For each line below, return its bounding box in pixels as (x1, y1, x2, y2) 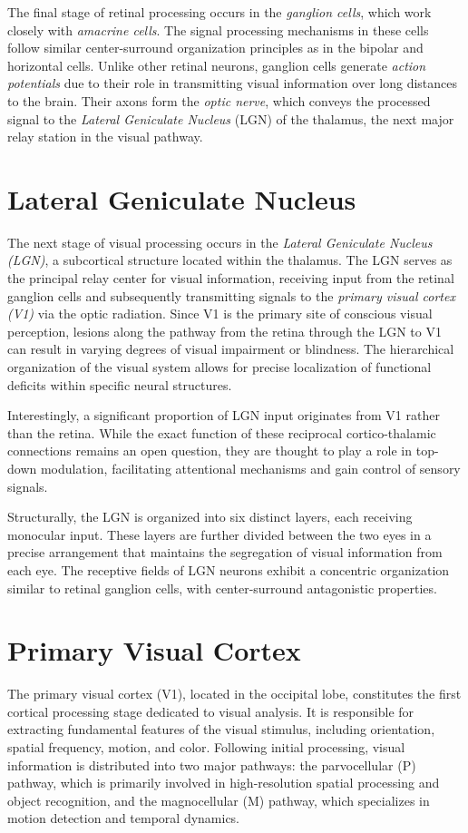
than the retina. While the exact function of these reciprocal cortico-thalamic (7, 423, 436, 442)
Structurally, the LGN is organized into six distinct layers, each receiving (7, 507, 413, 526)
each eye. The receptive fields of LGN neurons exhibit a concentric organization (7, 560, 450, 579)
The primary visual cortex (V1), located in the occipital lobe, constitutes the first (7, 684, 462, 703)
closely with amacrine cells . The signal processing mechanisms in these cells (7, 20, 429, 39)
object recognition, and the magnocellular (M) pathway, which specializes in (7, 790, 430, 809)
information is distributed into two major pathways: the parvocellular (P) (7, 755, 416, 774)
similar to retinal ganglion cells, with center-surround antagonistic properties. (7, 578, 437, 597)
